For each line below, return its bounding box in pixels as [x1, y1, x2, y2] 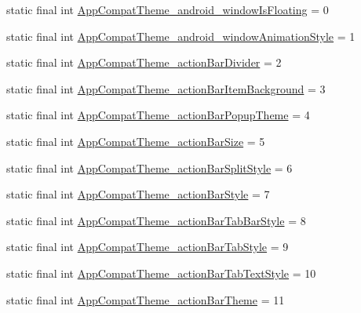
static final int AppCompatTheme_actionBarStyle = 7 [6, 186, 270, 202]
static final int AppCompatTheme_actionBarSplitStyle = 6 [6, 159, 293, 176]
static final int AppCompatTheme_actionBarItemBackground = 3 [6, 80, 326, 96]
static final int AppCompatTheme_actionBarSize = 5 [6, 133, 265, 149]
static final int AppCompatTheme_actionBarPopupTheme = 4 [6, 107, 310, 123]
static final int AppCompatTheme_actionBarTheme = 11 [6, 291, 285, 308]
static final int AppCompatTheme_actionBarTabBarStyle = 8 [6, 212, 306, 228]
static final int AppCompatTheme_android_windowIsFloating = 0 [6, 2, 329, 17]
